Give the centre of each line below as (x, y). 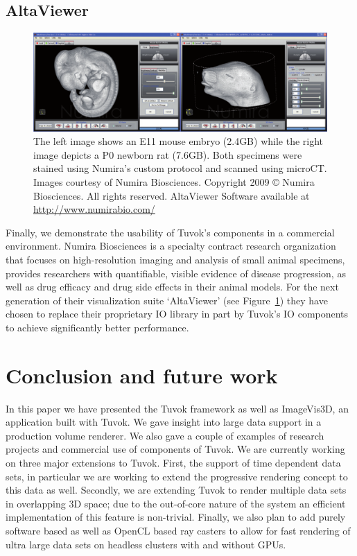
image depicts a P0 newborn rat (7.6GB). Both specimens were (168, 154)
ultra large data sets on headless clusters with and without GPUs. (146, 544)
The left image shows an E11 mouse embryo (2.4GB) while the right (178, 141)
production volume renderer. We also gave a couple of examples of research (165, 435)
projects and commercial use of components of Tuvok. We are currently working (175, 449)
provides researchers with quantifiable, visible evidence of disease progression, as (176, 273)
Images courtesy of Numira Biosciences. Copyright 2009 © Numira (174, 182)
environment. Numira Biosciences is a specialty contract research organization (171, 246)
